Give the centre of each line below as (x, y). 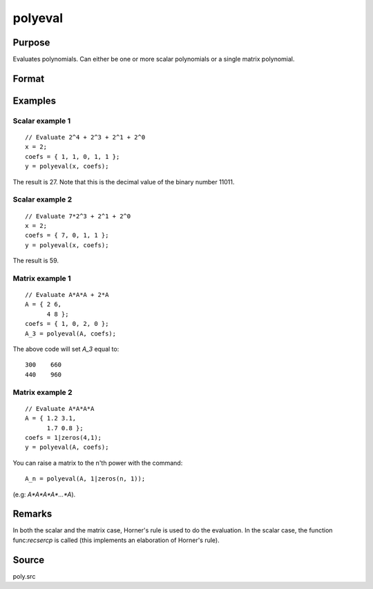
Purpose (31, 42)
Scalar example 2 (42, 200)
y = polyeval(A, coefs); (67, 447)
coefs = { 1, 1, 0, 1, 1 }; (73, 156)
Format (29, 78)
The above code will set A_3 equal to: (66, 349)
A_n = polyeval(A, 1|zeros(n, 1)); (85, 479)
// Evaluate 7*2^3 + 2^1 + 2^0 (78, 216)
